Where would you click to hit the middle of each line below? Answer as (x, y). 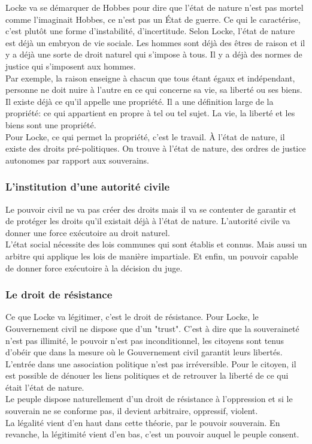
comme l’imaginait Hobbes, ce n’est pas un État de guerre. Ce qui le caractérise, (153, 19)
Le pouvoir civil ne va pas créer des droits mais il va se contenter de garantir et (151, 209)
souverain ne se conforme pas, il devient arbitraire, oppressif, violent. (132, 411)
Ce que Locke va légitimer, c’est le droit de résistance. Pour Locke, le (132, 317)
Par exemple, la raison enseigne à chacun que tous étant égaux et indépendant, (150, 78)
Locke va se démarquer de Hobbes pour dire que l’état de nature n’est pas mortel (155, 7)
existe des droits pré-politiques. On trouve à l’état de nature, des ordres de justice (156, 148)
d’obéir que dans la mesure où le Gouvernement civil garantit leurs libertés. (144, 352)
